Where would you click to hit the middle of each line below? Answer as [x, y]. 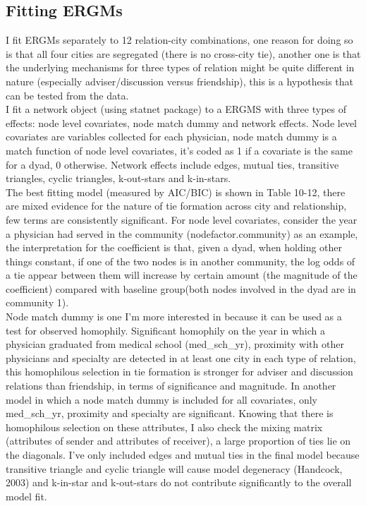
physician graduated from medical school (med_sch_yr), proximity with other [175, 344]
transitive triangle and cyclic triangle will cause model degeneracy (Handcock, [174, 468]
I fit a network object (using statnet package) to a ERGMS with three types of [176, 109]
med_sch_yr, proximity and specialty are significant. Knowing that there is [170, 413]
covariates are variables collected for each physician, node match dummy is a [171, 137]
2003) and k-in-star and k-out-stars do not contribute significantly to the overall [179, 482]
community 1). [37, 302]
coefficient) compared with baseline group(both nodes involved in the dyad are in [181, 288]
